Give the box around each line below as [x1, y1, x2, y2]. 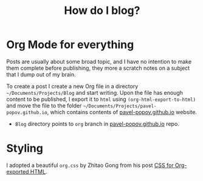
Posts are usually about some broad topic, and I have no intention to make [6, 58, 192, 65]
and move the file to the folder [6, 101, 82, 109]
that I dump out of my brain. [6, 70, 76, 78]
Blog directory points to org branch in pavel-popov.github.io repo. [15, 120, 179, 128]
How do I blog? [64, 4, 140, 18]
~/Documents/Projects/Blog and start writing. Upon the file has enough [6, 89, 184, 96]
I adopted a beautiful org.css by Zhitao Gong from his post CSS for [6, 162, 174, 169]
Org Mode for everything [6, 38, 134, 52]
